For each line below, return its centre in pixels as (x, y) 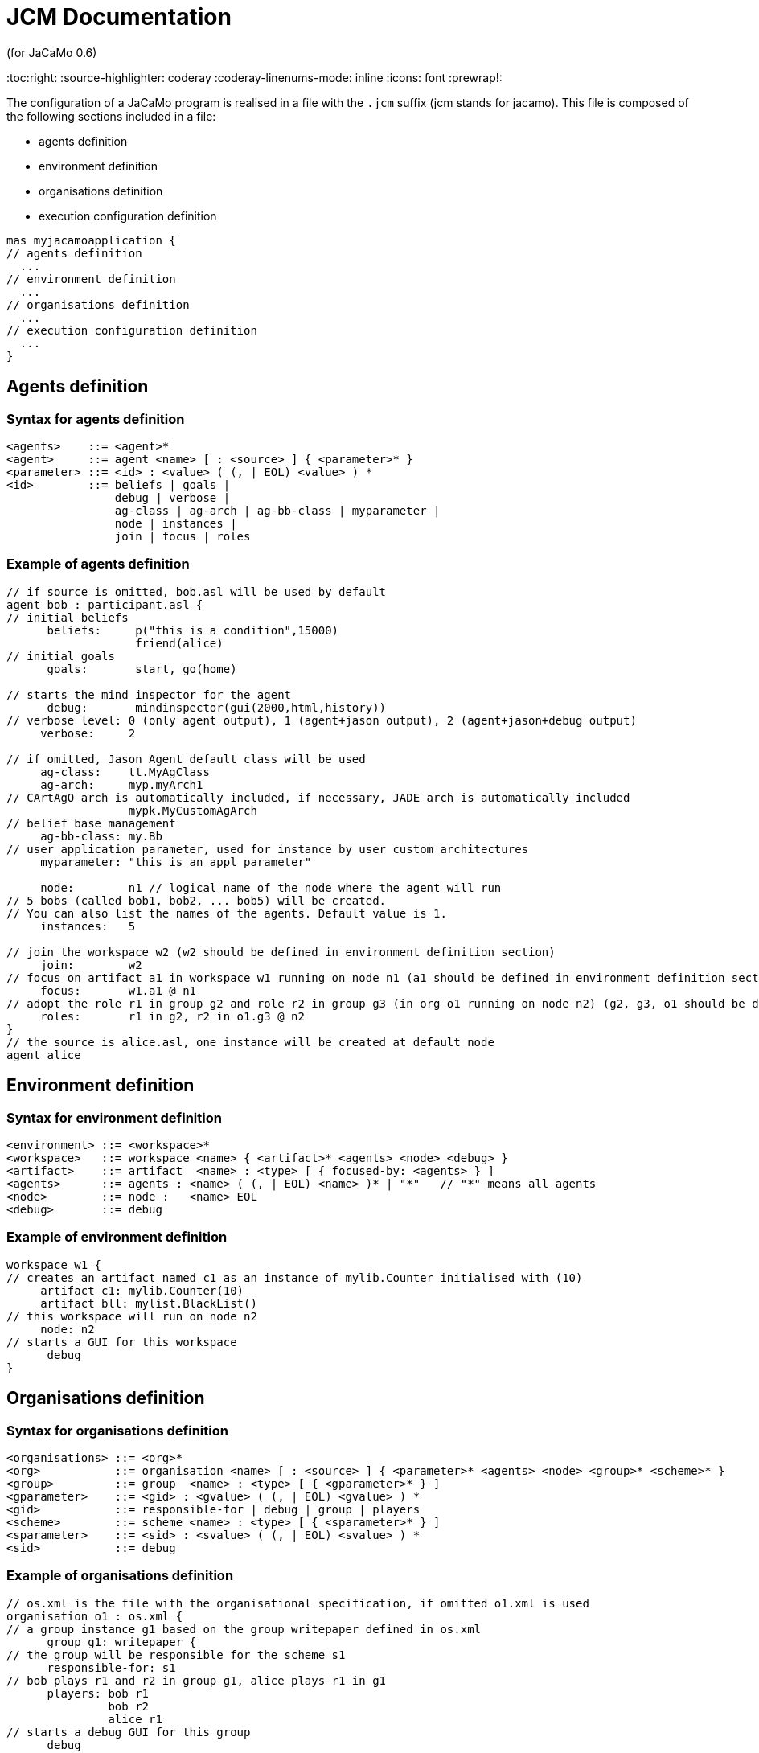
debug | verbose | (172, 497)
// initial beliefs (68, 617)
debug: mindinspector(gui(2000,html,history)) (217, 707)
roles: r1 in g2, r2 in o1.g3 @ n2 (172, 1016)
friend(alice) (179, 643)
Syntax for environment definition (114, 1117)
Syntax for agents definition (96, 419)
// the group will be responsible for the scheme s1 (176, 1654)
